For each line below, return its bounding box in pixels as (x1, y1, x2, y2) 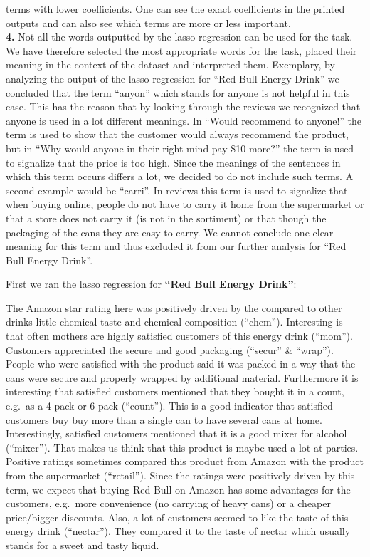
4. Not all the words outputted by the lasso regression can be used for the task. (6, 29, 353, 44)
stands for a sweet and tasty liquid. (6, 537, 159, 552)
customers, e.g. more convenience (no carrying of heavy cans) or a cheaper (6, 496, 331, 511)
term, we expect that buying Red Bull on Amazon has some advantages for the (6, 481, 351, 496)
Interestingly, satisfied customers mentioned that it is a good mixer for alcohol (6, 426, 347, 441)
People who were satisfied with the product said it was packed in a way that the (6, 356, 356, 371)
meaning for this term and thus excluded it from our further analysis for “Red (6, 239, 347, 254)
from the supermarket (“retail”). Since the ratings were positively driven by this (6, 468, 355, 482)
